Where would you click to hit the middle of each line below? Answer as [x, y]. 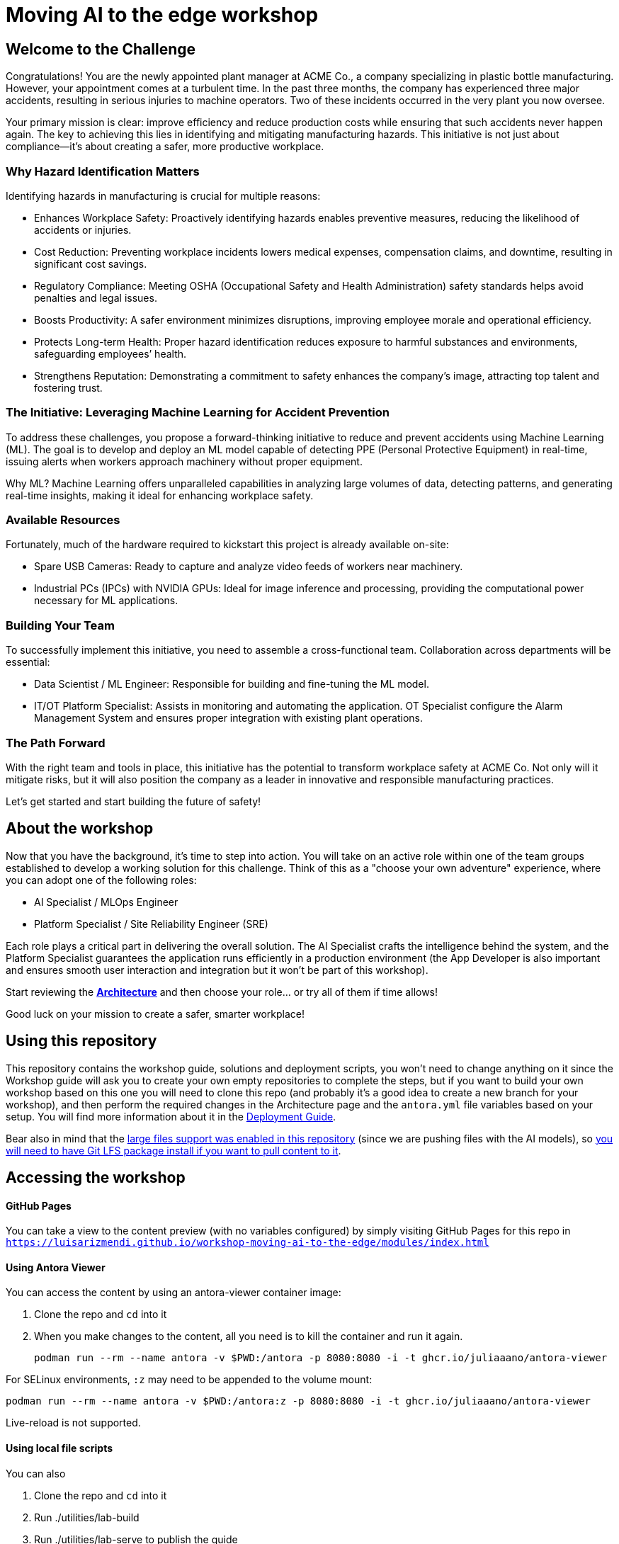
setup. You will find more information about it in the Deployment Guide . [171, 1116]
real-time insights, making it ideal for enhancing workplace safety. [160, 495]
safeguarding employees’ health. [110, 353]
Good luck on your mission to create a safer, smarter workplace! [155, 1014]
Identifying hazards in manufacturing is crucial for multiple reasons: [163, 195]
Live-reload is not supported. [73, 1423]
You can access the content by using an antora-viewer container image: [174, 1293]
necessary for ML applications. [106, 601]
